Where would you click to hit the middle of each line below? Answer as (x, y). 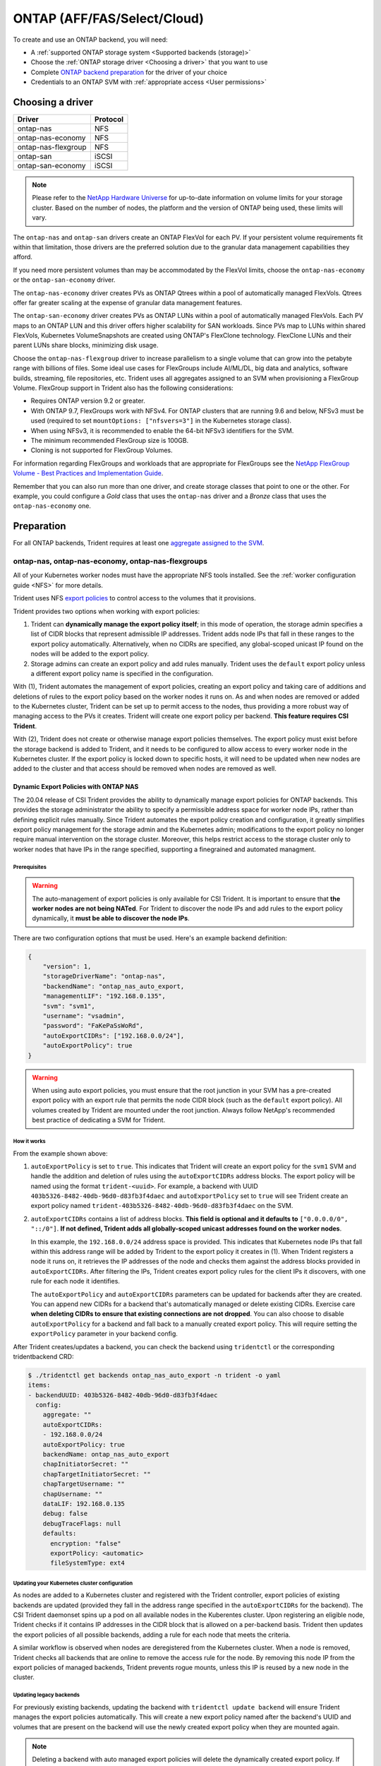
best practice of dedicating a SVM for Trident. (99, 1120)
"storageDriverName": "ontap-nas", (104, 976)
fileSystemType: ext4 (87, 1563)
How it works (29, 1141)
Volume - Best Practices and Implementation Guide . (88, 473)
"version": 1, (67, 967)
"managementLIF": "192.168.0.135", (104, 996)
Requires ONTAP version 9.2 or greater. (88, 401)
